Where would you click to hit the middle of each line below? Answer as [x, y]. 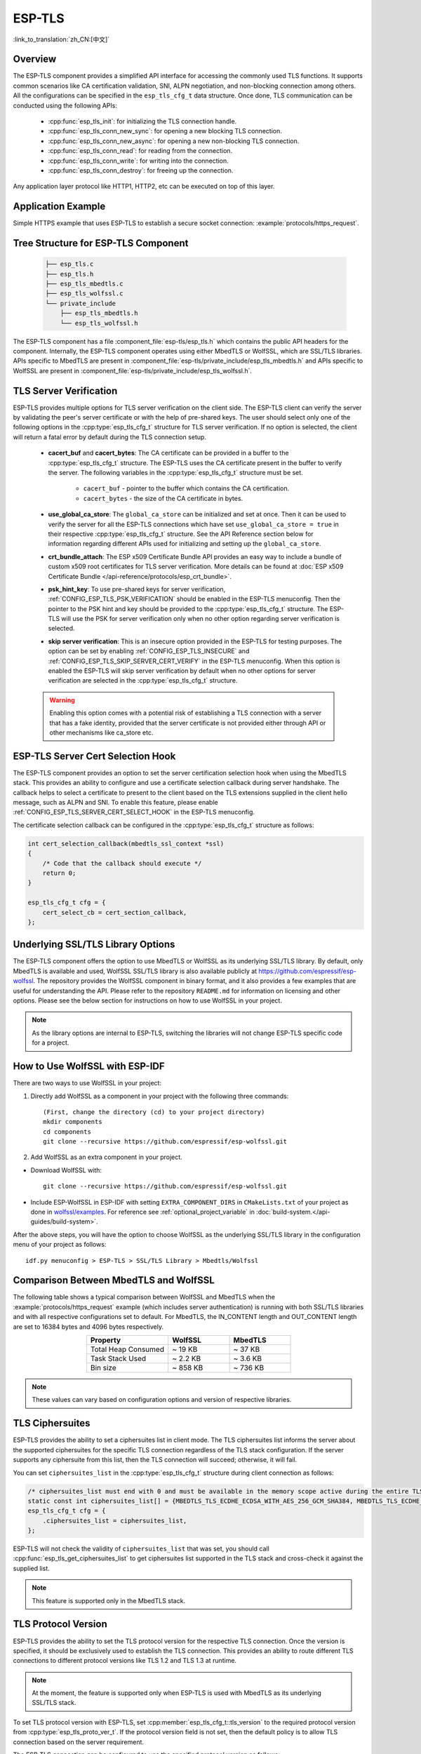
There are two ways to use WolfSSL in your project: [87, 1083]
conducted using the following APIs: [65, 105]
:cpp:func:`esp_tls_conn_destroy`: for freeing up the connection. [141, 170]
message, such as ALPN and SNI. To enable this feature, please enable [115, 803]
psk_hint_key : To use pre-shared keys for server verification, [137, 589]
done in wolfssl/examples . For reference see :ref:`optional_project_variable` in [143, 1212]
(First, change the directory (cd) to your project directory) [154, 1112]
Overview [35, 59]
